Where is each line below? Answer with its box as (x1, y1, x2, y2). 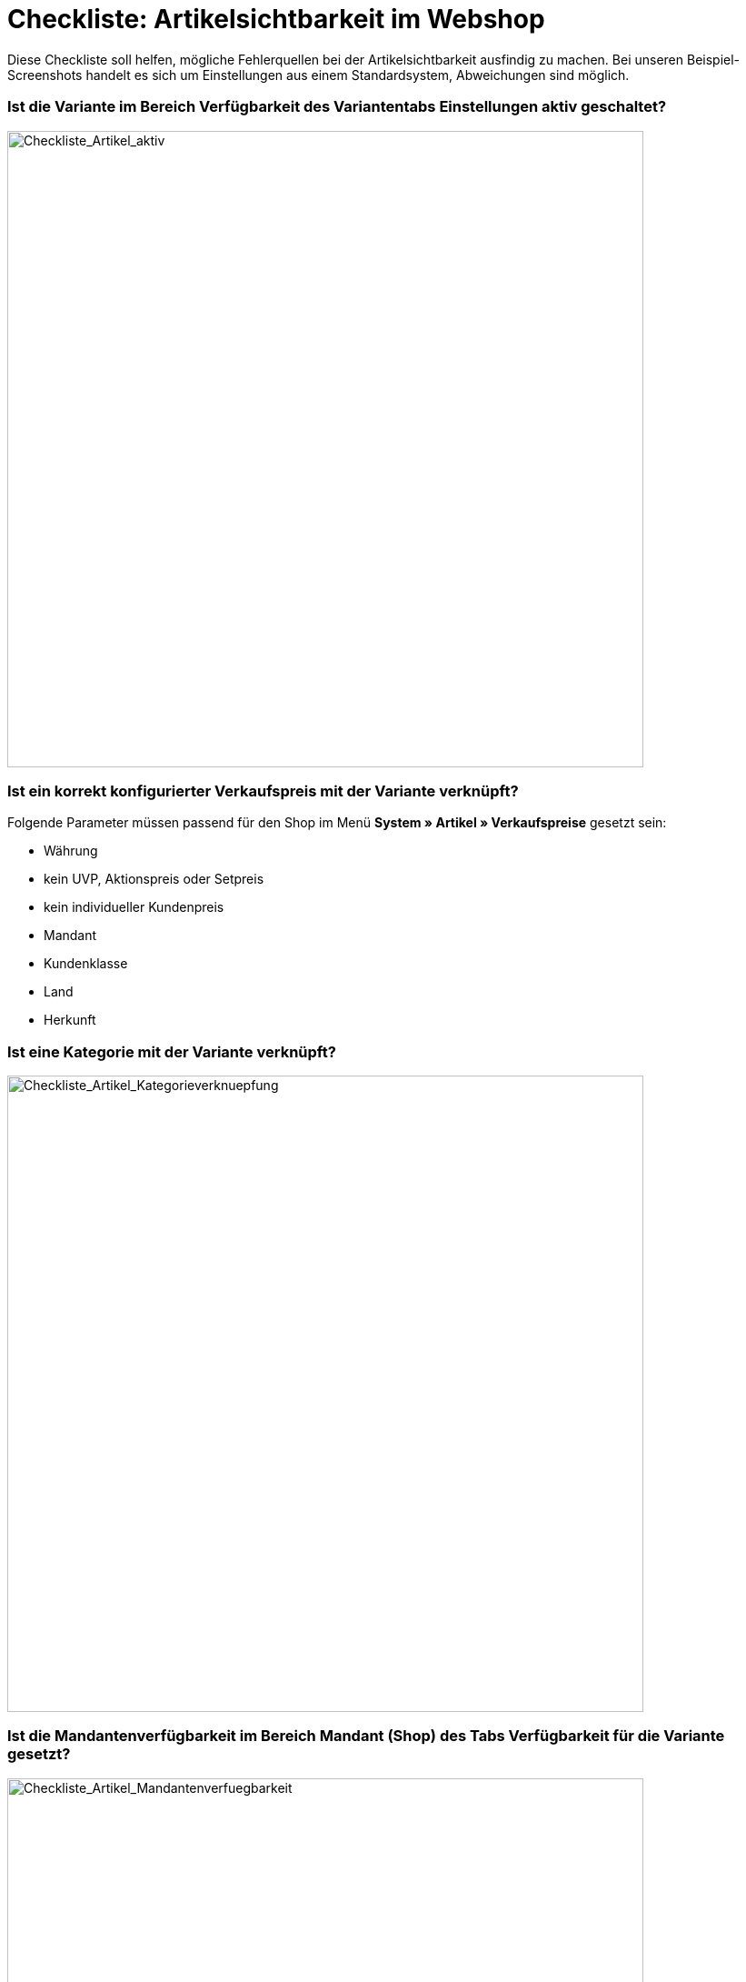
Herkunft (44, 1012, 96, 1028)
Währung (44, 843, 98, 859)
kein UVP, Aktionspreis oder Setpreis (44, 871, 264, 887)
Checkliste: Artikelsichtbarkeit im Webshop (7, 4, 545, 35)
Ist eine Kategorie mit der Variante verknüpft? (7, 1042, 336, 1061)
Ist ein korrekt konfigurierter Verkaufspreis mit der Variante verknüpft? (7, 781, 519, 800)
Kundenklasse (44, 956, 128, 972)
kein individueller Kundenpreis (44, 899, 224, 916)
